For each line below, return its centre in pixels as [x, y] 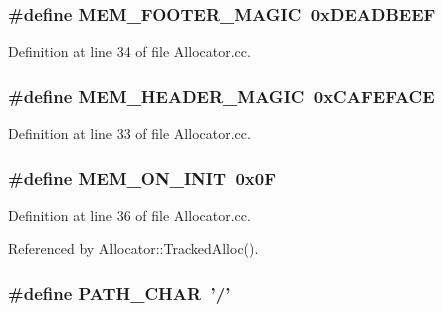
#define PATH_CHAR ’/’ [119, 292]
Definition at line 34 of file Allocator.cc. [129, 51]
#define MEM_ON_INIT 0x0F [142, 177]
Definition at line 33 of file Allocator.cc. [129, 133]
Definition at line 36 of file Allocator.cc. [129, 214]
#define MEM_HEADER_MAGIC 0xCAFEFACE [221, 95]
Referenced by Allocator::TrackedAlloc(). [133, 248]
